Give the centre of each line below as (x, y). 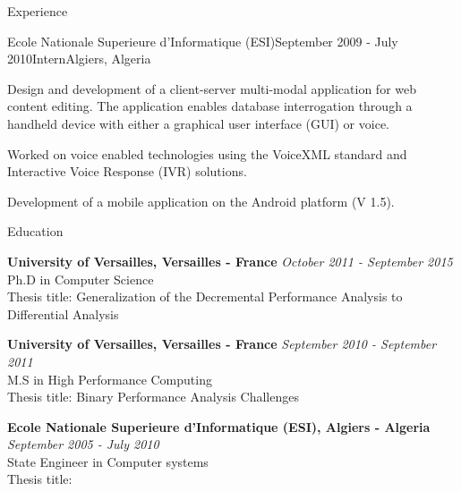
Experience (38, 11)
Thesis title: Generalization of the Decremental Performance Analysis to (205, 296)
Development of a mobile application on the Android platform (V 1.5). (201, 201)
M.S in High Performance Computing (110, 379)
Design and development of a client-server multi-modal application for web (212, 88)
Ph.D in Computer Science (81, 279)
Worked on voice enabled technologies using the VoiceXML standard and (207, 153)
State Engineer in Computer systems (108, 461)
